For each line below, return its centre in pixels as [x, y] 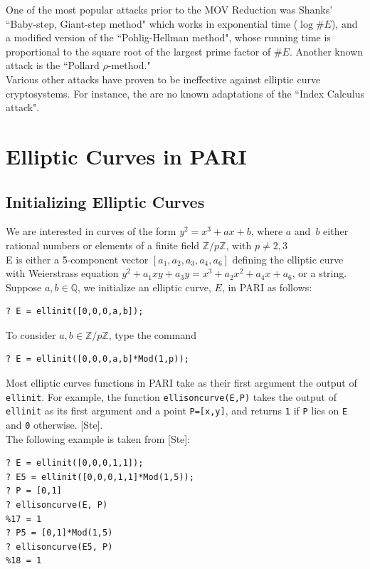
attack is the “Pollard [53, 65]
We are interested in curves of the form [91, 231]
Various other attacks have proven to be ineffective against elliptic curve [163, 79]
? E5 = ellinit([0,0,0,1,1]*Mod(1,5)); [100, 477]
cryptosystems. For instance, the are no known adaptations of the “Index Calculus [185, 93]
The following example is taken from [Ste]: [98, 438]
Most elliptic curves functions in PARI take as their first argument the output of [181, 383]
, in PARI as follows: [267, 287]
